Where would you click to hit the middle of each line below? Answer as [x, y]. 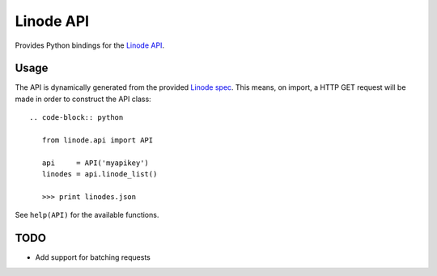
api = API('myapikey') [95, 163]
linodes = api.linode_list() [100, 174]
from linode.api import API [98, 140]
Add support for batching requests [93, 257]
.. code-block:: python [76, 118]
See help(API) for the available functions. [87, 215]
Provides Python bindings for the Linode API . [90, 45]
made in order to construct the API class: [83, 99]
